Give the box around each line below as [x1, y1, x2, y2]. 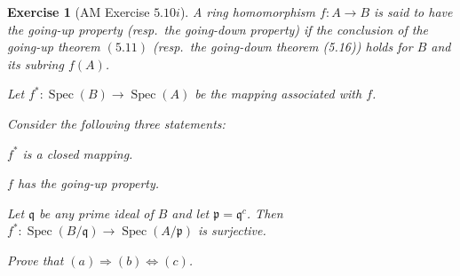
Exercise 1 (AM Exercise [7, 3, 150, 20]
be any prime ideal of [39, 203, 154, 222]
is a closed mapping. [22, 144, 133, 162]
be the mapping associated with [194, 84, 362, 103]
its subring [7, 54, 64, 73]
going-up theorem [7, 37, 100, 56]
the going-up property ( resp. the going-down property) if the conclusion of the [7, 20, 428, 38]
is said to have [374, 3, 453, 20]
